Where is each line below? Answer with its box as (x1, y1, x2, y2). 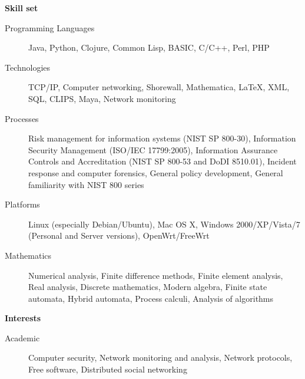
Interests (5, 312, 41, 324)
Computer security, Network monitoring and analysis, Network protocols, (28, 351, 293, 364)
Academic (5, 331, 40, 344)
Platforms (5, 198, 40, 210)
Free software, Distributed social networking (28, 363, 187, 375)
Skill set (5, 2, 38, 14)
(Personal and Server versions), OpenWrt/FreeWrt (28, 229, 210, 242)
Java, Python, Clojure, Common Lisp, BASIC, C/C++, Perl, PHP (28, 41, 270, 54)
